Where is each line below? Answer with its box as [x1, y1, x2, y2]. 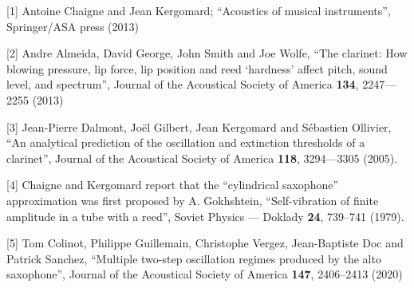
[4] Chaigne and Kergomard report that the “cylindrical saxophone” [6, 176, 339, 193]
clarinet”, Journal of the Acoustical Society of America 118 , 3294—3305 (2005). [6, 149, 398, 166]
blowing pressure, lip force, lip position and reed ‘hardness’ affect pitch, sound [6, 60, 388, 77]
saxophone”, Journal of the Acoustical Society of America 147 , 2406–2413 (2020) [6, 266, 403, 282]
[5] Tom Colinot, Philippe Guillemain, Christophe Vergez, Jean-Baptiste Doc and [6, 235, 404, 251]
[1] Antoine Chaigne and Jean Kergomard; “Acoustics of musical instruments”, [6, 2, 391, 18]
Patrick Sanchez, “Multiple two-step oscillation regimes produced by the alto [6, 250, 381, 266]
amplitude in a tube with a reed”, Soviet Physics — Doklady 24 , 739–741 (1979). [6, 207, 404, 224]
